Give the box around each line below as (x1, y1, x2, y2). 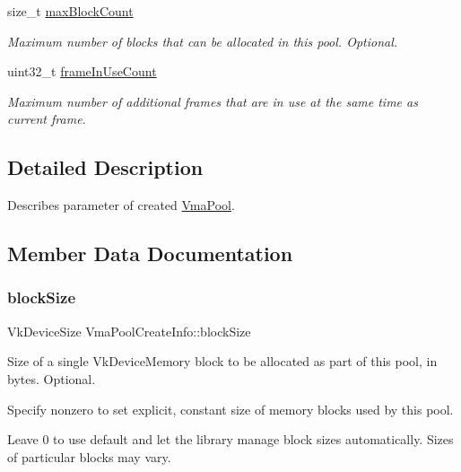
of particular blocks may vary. (7, 447, 171, 466)
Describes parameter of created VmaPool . (7, 196, 235, 214)
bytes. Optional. (7, 369, 96, 388)
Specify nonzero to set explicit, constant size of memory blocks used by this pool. (7, 399, 454, 418)
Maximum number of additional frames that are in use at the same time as (7, 92, 418, 110)
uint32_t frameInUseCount (7, 62, 157, 81)
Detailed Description (7, 153, 204, 181)
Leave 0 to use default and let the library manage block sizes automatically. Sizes (7, 430, 454, 449)
